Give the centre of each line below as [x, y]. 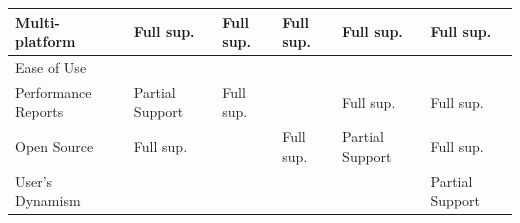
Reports [39, 111]
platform [45, 41]
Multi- [37, 21]
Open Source [54, 146]
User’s [34, 180]
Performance [53, 91]
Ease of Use [51, 66]
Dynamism [48, 200]
